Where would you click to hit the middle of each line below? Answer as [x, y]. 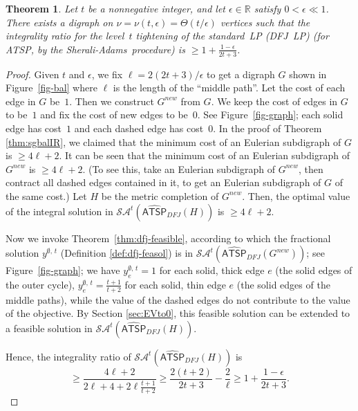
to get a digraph [241, 74]
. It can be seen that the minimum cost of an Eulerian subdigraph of [204, 155]
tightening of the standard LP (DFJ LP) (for [232, 36]
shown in [308, 74]
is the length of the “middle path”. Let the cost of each [229, 88]
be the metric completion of [160, 195]
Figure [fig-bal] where [51, 88]
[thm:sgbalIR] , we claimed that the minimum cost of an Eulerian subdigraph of [173, 141]
